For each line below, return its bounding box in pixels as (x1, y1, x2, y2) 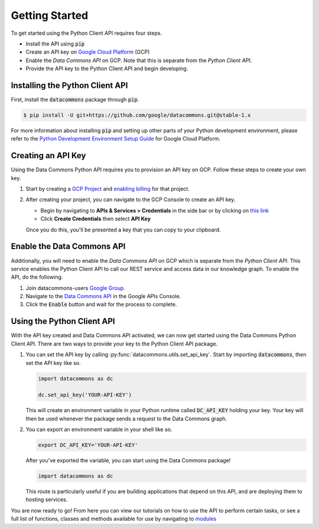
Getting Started (11, 9, 89, 22)
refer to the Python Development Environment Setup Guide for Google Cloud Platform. (11, 135, 221, 142)
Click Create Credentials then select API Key (40, 215, 151, 223)
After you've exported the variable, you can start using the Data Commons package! (25, 457, 231, 464)
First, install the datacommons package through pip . (11, 96, 139, 103)
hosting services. (25, 496, 68, 503)
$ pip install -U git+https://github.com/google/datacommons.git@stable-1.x (23, 112, 251, 118)
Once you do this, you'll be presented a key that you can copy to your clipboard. (25, 226, 221, 233)
